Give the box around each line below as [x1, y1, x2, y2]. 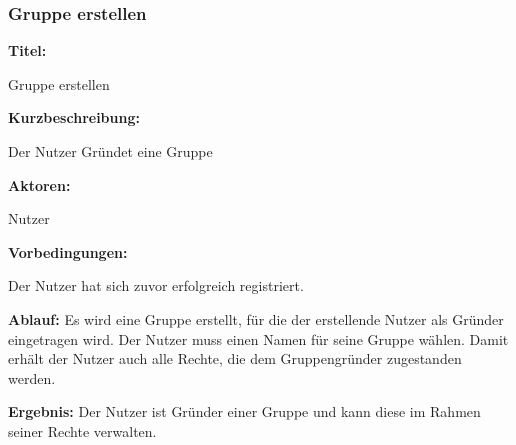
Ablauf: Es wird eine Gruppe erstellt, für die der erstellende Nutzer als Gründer [8, 308, 504, 329]
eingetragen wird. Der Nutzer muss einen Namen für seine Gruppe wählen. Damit [8, 328, 509, 349]
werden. [8, 367, 56, 388]
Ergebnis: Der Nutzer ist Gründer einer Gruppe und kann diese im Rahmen [8, 401, 481, 422]
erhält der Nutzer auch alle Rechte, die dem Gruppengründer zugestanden [8, 348, 462, 369]
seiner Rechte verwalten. [8, 420, 157, 441]
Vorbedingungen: [8, 241, 128, 262]
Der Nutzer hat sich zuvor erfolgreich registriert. [8, 275, 304, 296]
